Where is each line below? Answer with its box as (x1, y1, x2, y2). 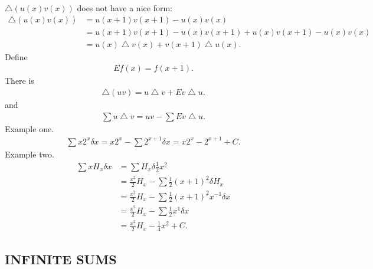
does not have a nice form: (77, 2, 172, 14)
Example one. (5, 122, 54, 134)
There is (5, 74, 34, 87)
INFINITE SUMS (5, 250, 117, 268)
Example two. (5, 147, 54, 160)
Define (5, 50, 28, 63)
